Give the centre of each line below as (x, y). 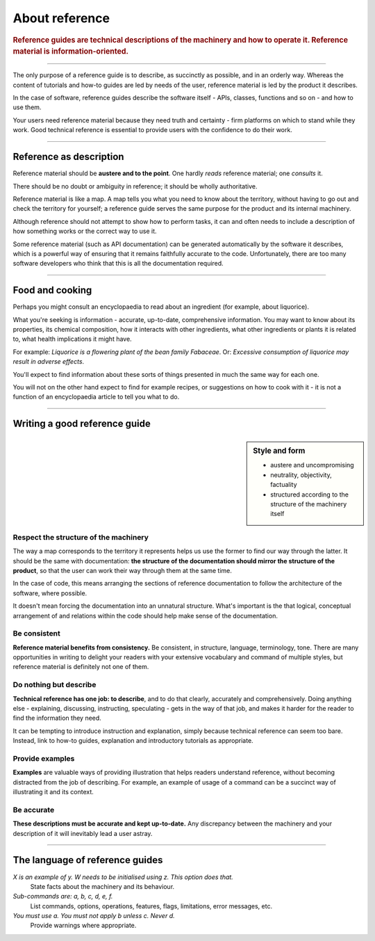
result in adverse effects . (49, 362)
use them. (27, 107)
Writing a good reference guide (82, 424)
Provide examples (44, 758)
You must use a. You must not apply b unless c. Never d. (94, 916)
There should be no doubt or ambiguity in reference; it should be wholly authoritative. (135, 186)
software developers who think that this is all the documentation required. (118, 264)
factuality (284, 485)
